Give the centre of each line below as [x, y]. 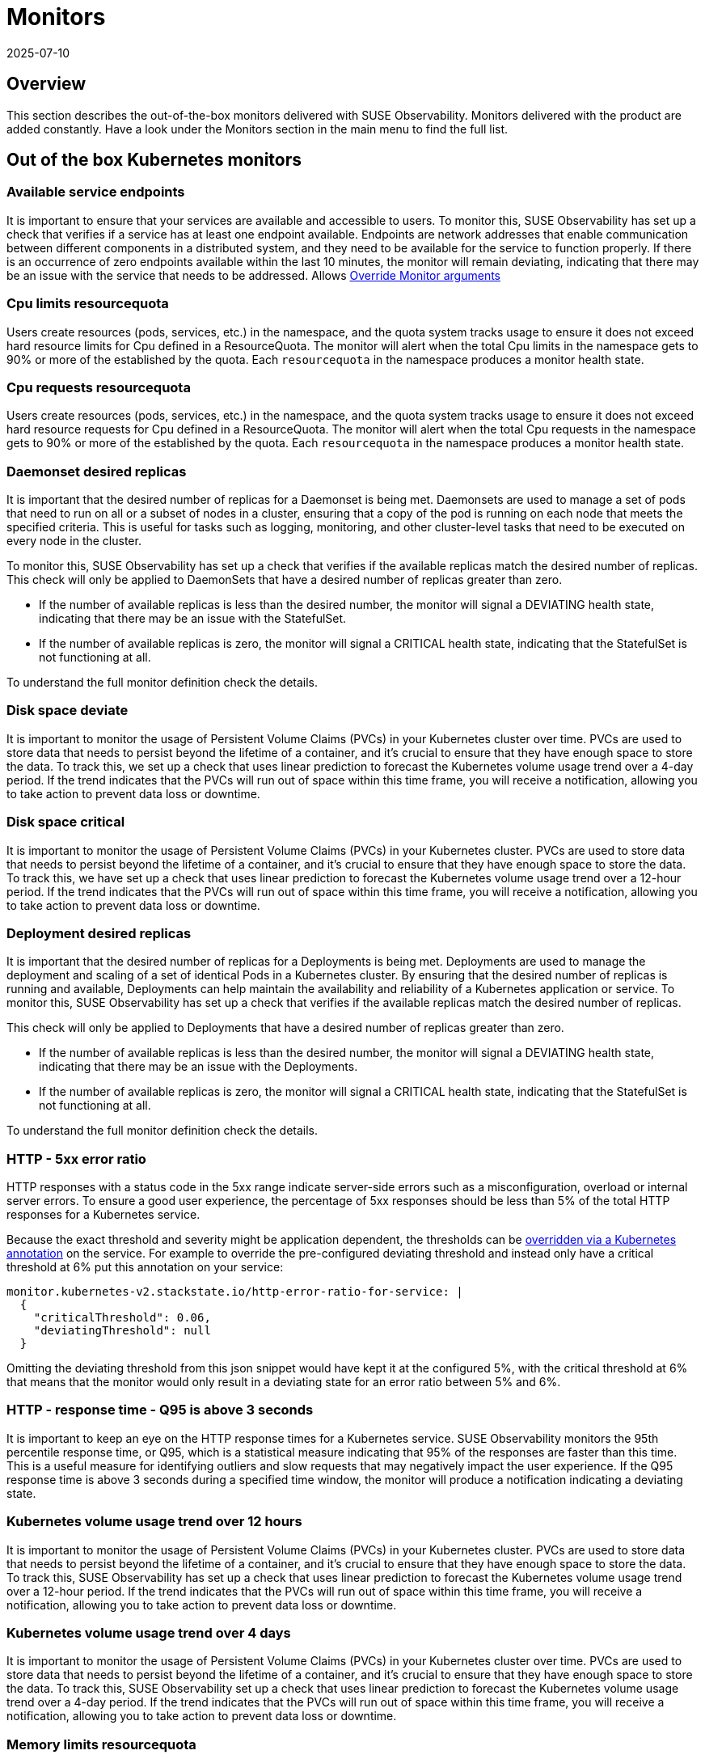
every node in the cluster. [74, 541]
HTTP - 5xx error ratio [76, 1159]
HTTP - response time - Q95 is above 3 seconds [160, 1410]
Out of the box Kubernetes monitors [154, 160]
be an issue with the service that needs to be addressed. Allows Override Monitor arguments [253, 275]
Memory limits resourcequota [101, 1744]
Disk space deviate [68, 710]
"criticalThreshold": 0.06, [122, 1318]
